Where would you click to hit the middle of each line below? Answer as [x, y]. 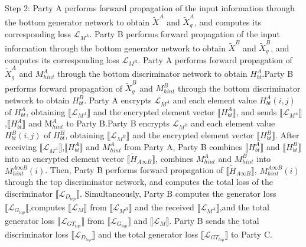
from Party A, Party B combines [183, 146]
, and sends [256, 111]
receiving [21, 146]
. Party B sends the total [214, 220]
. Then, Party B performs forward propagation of [134, 170]
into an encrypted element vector [64, 158]
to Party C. [252, 234]
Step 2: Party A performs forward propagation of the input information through [150, 8]
